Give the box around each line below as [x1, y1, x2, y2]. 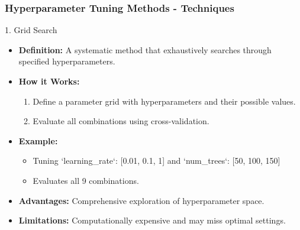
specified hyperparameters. [18, 55, 115, 67]
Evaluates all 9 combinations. [33, 174, 139, 186]
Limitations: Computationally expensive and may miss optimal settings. [18, 214, 286, 226]
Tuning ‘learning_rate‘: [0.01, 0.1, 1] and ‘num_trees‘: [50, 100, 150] [33, 154, 280, 167]
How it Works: [18, 75, 80, 87]
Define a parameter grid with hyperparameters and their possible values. [33, 95, 296, 107]
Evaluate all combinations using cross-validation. [33, 115, 209, 127]
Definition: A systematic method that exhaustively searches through [18, 43, 272, 56]
